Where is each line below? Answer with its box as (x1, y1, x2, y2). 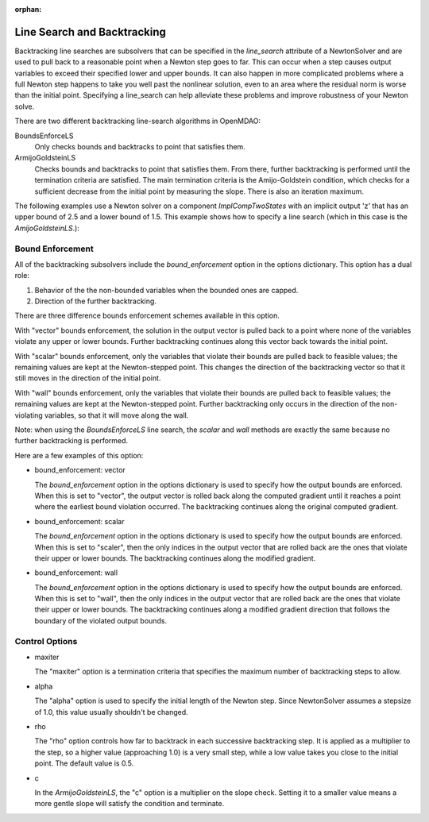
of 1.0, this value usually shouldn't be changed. (34, 707, 188, 716)
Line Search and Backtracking (14, 25, 167, 39)
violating (14, 410, 43, 420)
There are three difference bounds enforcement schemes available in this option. (14, 311, 280, 321)
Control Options (14, 635, 78, 646)
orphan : (14, 5, 42, 14)
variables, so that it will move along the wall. (44, 410, 189, 420)
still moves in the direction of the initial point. (14, 373, 161, 383)
